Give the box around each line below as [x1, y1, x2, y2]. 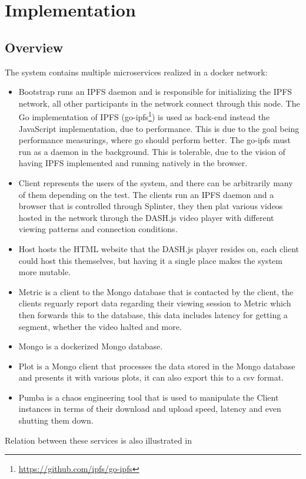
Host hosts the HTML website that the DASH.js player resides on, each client [18, 242, 299, 255]
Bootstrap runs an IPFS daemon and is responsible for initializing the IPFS [18, 85, 292, 98]
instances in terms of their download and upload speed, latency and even [18, 402, 281, 415]
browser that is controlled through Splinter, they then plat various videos [18, 200, 283, 212]
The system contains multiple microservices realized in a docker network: [5, 65, 268, 78]
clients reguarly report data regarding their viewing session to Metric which [18, 297, 291, 309]
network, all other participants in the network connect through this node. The [18, 97, 300, 109]
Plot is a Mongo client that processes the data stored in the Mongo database [18, 359, 295, 372]
